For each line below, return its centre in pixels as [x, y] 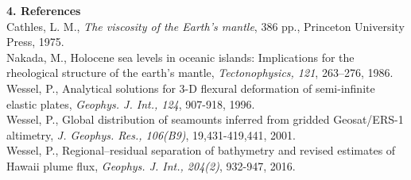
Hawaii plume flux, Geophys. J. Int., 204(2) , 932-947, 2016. [151, 165]
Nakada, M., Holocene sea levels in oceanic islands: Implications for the [180, 57]
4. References [44, 10]
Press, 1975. [35, 42]
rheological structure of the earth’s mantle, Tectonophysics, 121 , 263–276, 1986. [200, 73]
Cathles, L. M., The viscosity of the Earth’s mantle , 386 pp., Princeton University [205, 26]
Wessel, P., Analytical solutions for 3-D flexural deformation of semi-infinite [191, 88]
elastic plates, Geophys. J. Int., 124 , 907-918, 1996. [131, 103]
